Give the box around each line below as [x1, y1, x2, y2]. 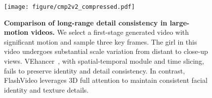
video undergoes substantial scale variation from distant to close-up [4, 46, 208, 56]
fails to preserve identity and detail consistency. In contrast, [4, 65, 185, 75]
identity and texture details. [4, 84, 89, 95]
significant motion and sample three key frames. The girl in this [4, 36, 197, 47]
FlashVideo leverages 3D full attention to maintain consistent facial [4, 75, 208, 85]
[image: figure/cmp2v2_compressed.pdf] [4, 3, 135, 10]
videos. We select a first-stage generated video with [31, 27, 189, 37]
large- [170, 17, 190, 27]
